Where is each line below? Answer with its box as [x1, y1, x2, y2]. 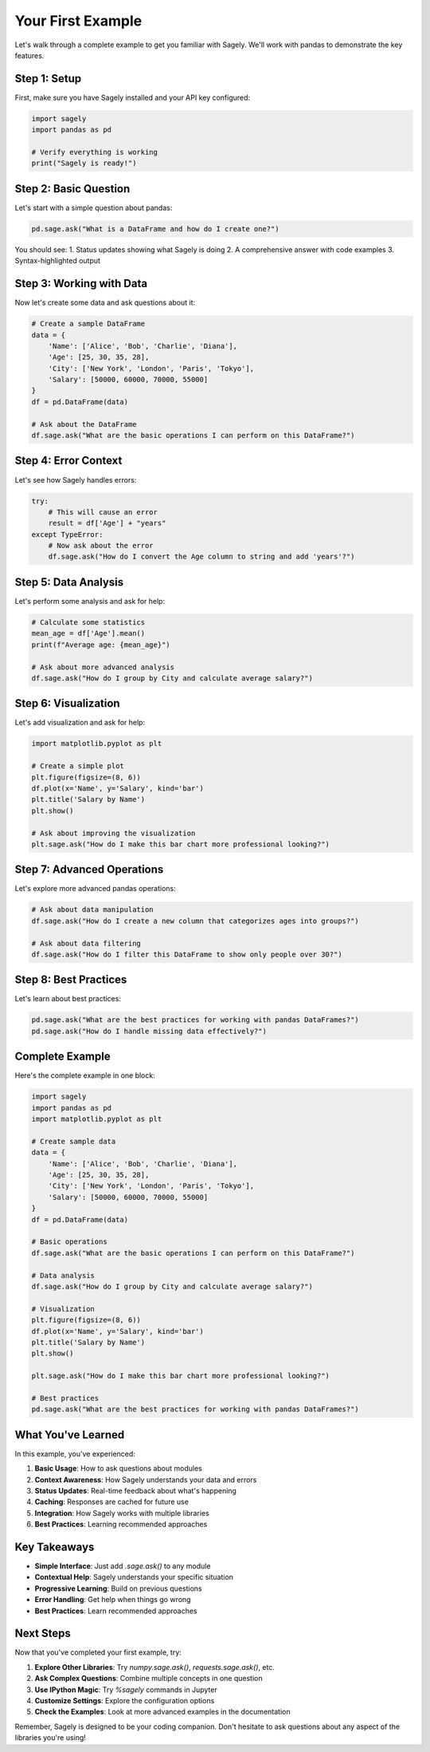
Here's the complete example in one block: [14, 1071, 155, 1080]
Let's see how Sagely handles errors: [14, 475, 137, 484]
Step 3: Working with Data [14, 277, 147, 290]
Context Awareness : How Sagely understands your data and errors [34, 1474, 257, 1484]
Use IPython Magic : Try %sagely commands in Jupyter [34, 1684, 218, 1695]
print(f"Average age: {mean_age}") [31, 640, 170, 649]
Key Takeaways [14, 1540, 95, 1553]
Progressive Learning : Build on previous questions [34, 1584, 202, 1593]
